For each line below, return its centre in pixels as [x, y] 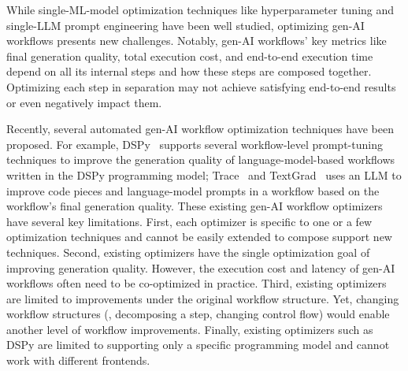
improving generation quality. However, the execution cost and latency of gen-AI [201, 267]
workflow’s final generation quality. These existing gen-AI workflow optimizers [195, 206]
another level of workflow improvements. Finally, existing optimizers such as [190, 329]
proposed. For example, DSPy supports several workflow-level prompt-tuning [195, 144]
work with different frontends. [78, 360]
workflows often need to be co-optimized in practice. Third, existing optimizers [197, 283]
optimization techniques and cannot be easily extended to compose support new [199, 237]
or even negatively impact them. [84, 102]
